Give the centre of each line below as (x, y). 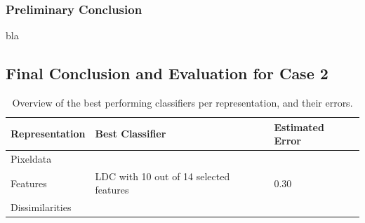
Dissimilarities (41, 207)
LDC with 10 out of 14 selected (162, 176)
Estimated (299, 127)
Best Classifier (131, 134)
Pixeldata (31, 159)
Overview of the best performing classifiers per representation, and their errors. (182, 103)
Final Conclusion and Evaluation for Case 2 (167, 73)
